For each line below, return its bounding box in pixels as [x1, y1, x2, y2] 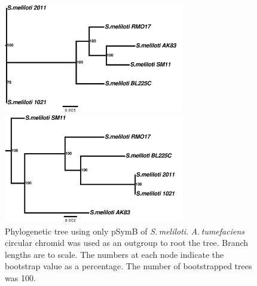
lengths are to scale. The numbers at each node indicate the [5, 248, 224, 260]
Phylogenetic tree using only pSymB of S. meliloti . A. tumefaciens [5, 224, 245, 237]
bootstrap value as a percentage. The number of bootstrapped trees [5, 260, 252, 272]
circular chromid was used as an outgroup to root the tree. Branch [5, 236, 249, 249]
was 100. [5, 271, 36, 284]
